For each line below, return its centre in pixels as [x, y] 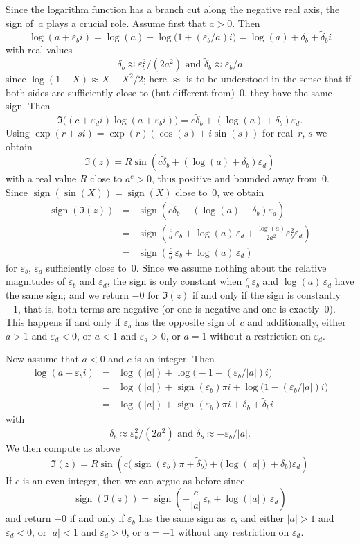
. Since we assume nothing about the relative [231, 267]
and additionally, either [297, 322]
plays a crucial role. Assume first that [126, 23]
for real [278, 133]
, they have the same [288, 92]
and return [28, 518]
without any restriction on [233, 531]
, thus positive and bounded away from [234, 178]
